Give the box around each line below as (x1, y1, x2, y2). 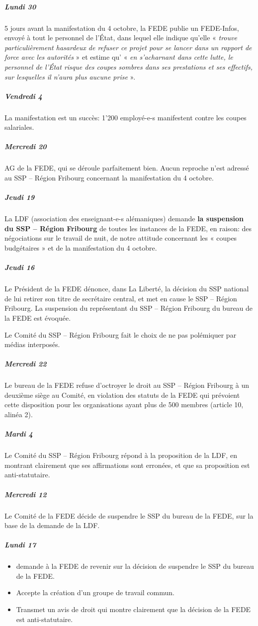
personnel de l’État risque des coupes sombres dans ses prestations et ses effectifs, (4, 61, 253, 72)
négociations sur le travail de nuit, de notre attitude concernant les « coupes (4, 233, 237, 243)
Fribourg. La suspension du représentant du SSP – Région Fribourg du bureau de (4, 303, 253, 313)
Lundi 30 (4, 1, 36, 11)
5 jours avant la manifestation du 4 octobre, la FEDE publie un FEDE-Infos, (4, 22, 239, 33)
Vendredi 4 (4, 90, 42, 101)
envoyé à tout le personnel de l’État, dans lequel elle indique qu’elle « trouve (4, 32, 237, 43)
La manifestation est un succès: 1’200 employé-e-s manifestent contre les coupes (4, 112, 247, 122)
